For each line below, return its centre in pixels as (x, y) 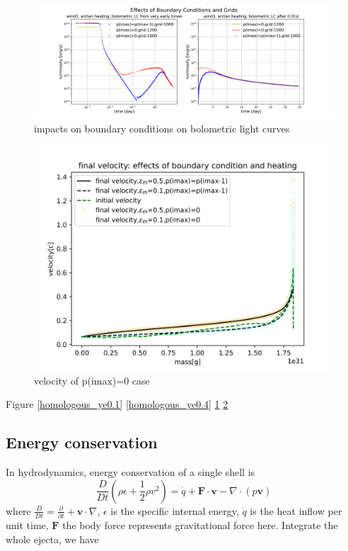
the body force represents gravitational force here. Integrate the (200, 525)
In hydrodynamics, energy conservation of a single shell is (130, 472)
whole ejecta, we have (52, 539)
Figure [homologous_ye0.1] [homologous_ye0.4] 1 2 (117, 404)
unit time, (27, 525)
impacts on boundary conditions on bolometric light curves (162, 128)
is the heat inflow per (296, 510)
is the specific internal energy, (175, 510)
